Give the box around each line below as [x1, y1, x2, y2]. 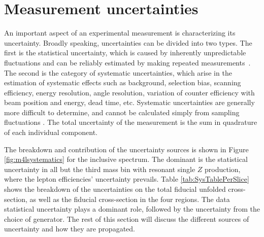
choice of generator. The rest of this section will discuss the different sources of [4, 213, 249, 224]
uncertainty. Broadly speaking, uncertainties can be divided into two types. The [4, 37, 252, 48]
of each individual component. [4, 127, 97, 138]
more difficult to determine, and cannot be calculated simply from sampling [4, 107, 240, 117]
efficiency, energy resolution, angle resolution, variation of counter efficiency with [4, 87, 255, 97]
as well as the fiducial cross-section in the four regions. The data [29, 193, 230, 204]
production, [205, 163, 241, 174]
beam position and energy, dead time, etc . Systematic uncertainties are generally [4, 97, 255, 108]
